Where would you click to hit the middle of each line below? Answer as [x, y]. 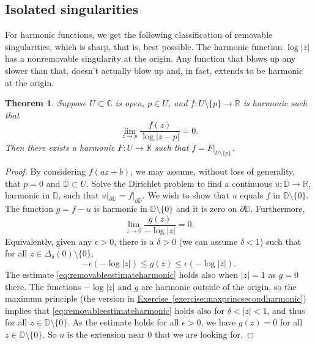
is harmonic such [275, 103]
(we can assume [208, 241]
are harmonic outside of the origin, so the [219, 286]
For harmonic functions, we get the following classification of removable [139, 34]
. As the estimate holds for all [123, 322]
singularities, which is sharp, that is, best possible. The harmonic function [144, 46]
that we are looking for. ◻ [204, 334]
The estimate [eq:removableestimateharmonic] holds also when [122, 274]
